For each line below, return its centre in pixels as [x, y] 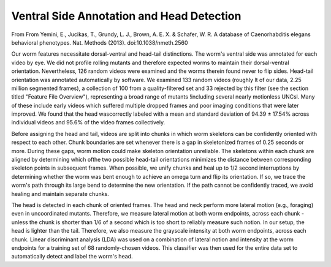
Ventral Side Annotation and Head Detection [126, 16]
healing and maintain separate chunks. [60, 194]
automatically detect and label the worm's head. [72, 257]
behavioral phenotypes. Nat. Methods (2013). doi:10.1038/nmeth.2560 [100, 42]
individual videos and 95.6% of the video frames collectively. [88, 122]
